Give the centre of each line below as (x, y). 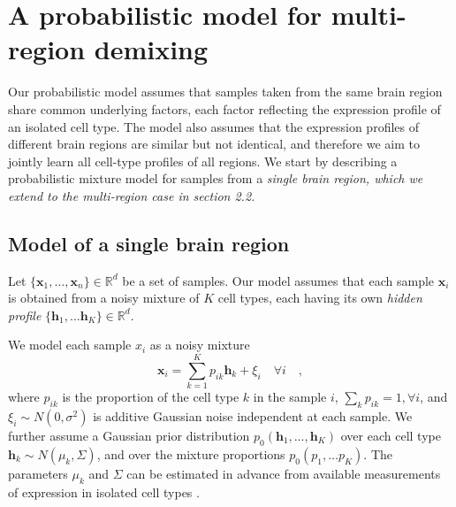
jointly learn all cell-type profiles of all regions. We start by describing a (203, 161)
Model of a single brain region (149, 243)
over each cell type (391, 435)
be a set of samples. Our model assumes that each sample (278, 280)
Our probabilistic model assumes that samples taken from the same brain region (225, 92)
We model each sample (70, 345)
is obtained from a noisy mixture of (104, 298)
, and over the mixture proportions (191, 453)
